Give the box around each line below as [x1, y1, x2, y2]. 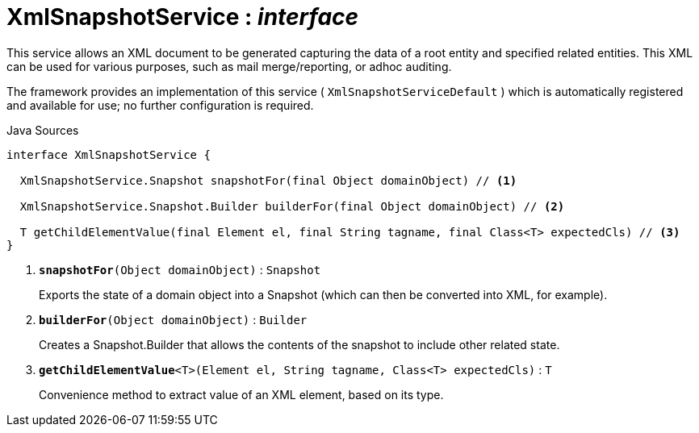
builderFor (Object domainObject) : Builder [39, 312, 308, 327]
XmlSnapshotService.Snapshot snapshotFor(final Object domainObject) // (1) [19, 173, 517, 187]
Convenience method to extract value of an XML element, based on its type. [39, 387, 444, 402]
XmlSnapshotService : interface [6, 3, 359, 31]
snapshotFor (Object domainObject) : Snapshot [39, 262, 321, 277]
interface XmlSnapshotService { [6, 148, 211, 161]
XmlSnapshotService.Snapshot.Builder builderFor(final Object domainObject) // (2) [19, 199, 565, 213]
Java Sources [6, 123, 79, 137]
